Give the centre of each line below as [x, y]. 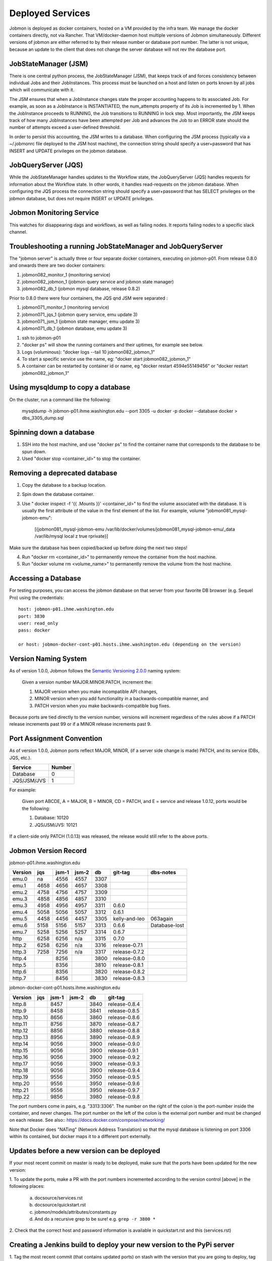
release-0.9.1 [123, 1050]
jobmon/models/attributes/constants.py [76, 1212]
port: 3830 [32, 616]
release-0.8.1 [128, 965]
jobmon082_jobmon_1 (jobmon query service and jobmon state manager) [98, 281]
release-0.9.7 [124, 1090]
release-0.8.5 [124, 1010]
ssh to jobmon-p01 [41, 337]
